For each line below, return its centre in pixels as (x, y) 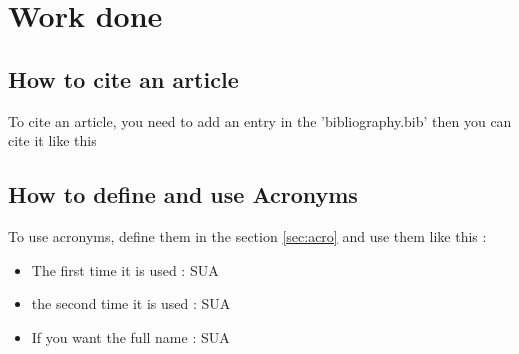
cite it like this (52, 140)
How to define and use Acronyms (183, 194)
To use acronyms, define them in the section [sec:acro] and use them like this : (247, 235)
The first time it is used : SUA (125, 269)
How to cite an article (123, 78)
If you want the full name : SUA (130, 336)
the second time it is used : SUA (131, 303)
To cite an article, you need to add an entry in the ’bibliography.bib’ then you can (260, 120)
